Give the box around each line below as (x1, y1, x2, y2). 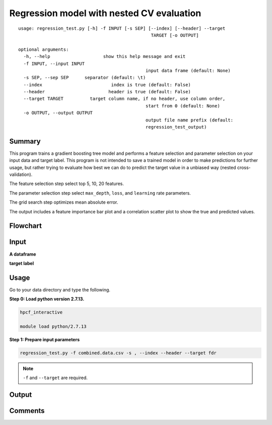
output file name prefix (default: (145, 117, 234, 123)
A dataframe (9, 251, 36, 257)
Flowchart (9, 222, 42, 230)
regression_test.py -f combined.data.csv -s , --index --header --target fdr (20, 350, 217, 355)
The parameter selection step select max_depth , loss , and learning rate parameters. (9, 190, 191, 196)
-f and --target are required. (23, 375, 88, 381)
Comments (9, 406, 45, 415)
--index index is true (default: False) (23, 82, 191, 88)
